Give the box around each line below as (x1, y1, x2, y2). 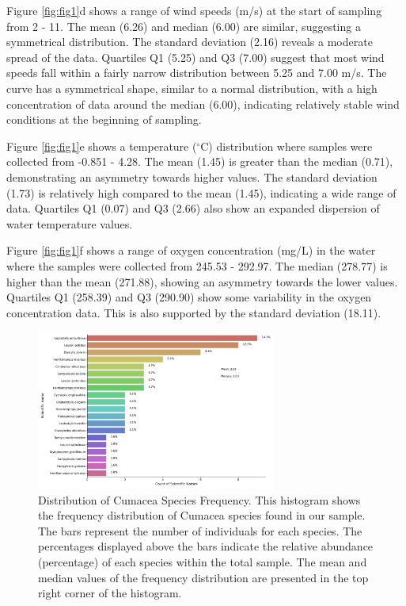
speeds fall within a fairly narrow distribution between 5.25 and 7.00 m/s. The (6, 64, 387, 81)
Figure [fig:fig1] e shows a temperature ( (6, 137, 197, 154)
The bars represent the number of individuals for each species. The (38, 522, 362, 539)
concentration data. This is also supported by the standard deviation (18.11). (6, 304, 381, 320)
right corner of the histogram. (38, 585, 182, 601)
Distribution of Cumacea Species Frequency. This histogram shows (38, 491, 361, 508)
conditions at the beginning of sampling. (6, 111, 202, 128)
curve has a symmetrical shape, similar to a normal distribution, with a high (6, 79, 378, 96)
